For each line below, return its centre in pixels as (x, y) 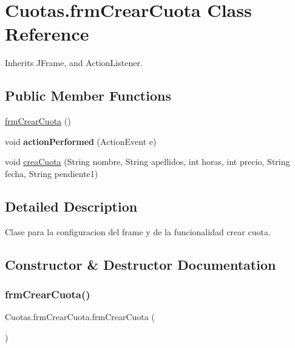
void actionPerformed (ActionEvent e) (81, 141)
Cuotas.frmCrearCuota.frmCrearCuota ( (80, 317)
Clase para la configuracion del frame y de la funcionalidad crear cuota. (138, 231)
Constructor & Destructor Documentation (141, 264)
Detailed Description (71, 206)
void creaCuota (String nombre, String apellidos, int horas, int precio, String (147, 162)
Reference (47, 34)
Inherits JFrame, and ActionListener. (74, 63)
